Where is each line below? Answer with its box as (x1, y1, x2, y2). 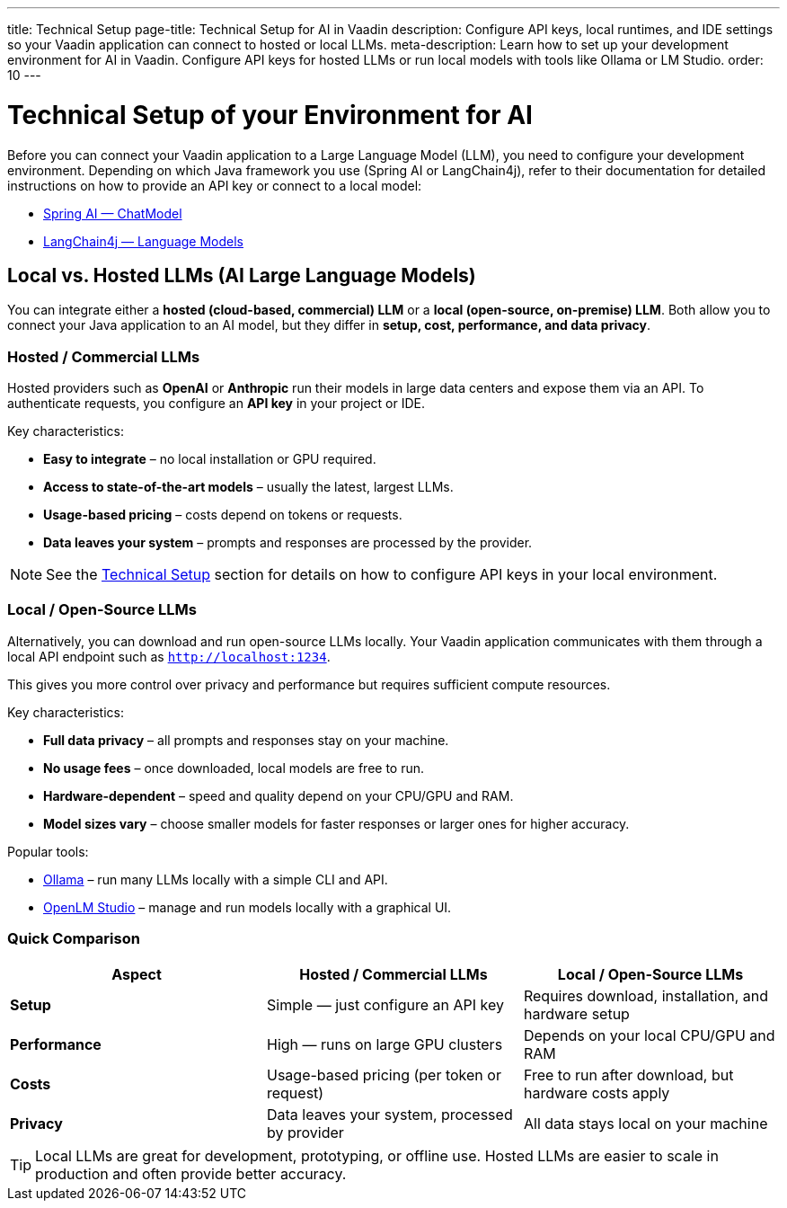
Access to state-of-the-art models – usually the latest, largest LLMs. (43, 479, 454, 495)
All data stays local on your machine (523, 1114, 768, 1132)
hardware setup (523, 1004, 630, 1023)
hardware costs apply (523, 1083, 670, 1102)
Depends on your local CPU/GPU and (523, 1026, 775, 1044)
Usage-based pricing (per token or (266, 1065, 501, 1084)
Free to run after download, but (523, 1065, 734, 1084)
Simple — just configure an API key (266, 995, 504, 1014)
